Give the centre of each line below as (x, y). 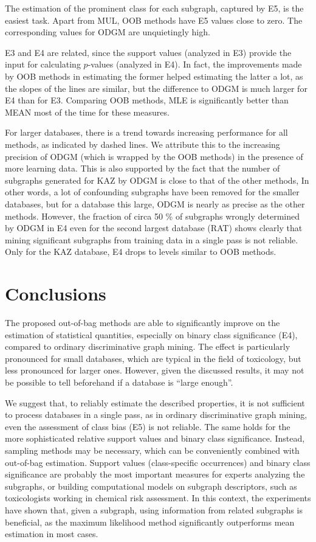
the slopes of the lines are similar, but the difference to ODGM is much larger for (156, 88)
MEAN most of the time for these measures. (87, 112)
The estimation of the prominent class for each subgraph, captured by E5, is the (154, 8)
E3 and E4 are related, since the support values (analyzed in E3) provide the (148, 52)
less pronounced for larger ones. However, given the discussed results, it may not (155, 370)
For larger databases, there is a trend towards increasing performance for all (146, 132)
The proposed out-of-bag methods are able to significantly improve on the (143, 322)
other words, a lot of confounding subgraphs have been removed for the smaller (152, 192)
